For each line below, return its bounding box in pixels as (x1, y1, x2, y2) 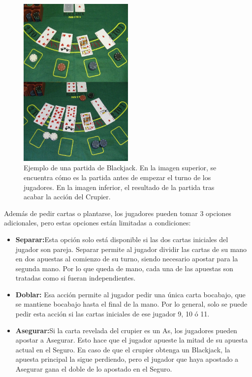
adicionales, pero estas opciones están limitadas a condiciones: (4, 218, 191, 228)
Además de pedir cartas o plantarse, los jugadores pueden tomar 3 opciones (4, 208, 231, 218)
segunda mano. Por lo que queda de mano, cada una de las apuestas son (15, 263, 233, 273)
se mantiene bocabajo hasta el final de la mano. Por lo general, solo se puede (15, 299, 248, 309)
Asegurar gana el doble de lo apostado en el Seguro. (15, 364, 172, 374)
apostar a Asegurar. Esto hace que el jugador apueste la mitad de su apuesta (15, 335, 248, 345)
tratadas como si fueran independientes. (15, 273, 136, 283)
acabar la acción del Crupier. (24, 191, 111, 202)
